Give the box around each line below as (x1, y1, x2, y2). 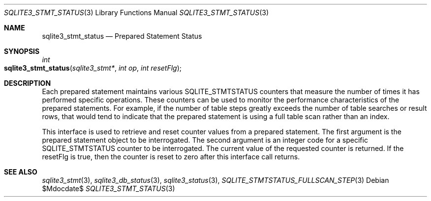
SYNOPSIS (4, 47, 40, 55)
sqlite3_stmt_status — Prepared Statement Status (42, 32, 202, 40)
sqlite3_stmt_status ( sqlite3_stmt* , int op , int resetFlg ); (4, 64, 182, 72)
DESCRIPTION (4, 79, 51, 87)
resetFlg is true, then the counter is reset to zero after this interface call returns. (42, 152, 300, 161)
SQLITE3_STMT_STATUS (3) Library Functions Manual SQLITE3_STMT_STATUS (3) (4, 8, 269, 17)
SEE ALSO (4, 168, 37, 176)
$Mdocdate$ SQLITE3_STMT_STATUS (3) (42, 184, 175, 193)
